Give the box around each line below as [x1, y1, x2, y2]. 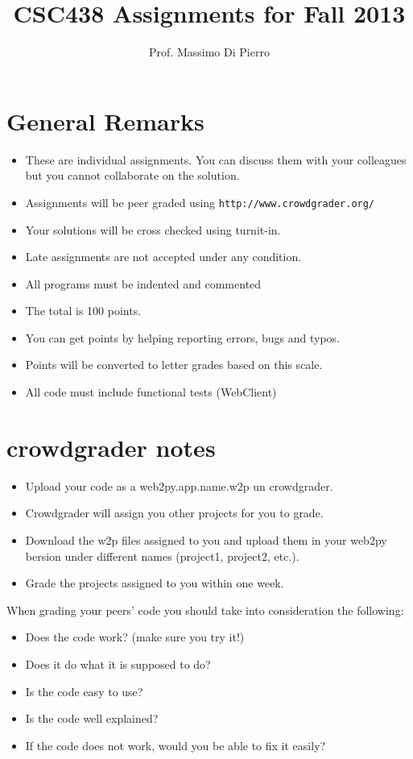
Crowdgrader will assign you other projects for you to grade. [25, 504, 324, 521]
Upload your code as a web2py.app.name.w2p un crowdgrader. [25, 477, 333, 494]
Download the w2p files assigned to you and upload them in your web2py [25, 531, 387, 548]
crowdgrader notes [6, 430, 216, 463]
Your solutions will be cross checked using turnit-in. [25, 221, 281, 238]
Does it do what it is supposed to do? [25, 655, 211, 672]
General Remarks [6, 104, 204, 137]
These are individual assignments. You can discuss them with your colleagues [25, 151, 407, 168]
